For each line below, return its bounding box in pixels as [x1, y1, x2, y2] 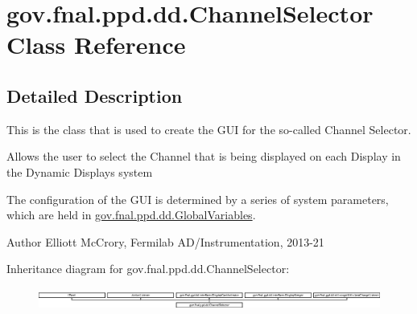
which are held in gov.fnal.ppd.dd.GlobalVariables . [6, 206, 256, 223]
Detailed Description [6, 83, 183, 108]
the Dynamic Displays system [6, 163, 153, 180]
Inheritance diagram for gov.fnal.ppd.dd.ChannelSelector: [6, 260, 290, 277]
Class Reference [6, 28, 186, 61]
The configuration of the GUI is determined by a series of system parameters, [6, 190, 389, 207]
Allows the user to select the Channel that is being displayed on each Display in [6, 148, 401, 165]
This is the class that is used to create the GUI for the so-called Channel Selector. [6, 120, 411, 137]
